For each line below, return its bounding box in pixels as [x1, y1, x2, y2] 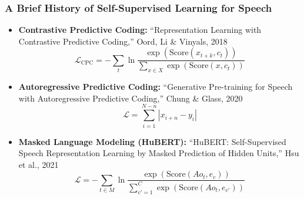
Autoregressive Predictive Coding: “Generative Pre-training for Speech [18, 80, 293, 93]
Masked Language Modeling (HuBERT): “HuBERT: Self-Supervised [18, 135, 286, 147]
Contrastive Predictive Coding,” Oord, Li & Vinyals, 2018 [18, 35, 228, 47]
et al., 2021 [18, 158, 59, 170]
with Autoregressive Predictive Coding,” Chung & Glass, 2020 [18, 92, 243, 104]
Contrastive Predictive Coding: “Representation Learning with [18, 23, 262, 36]
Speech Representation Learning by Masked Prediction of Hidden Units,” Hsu [18, 147, 299, 159]
